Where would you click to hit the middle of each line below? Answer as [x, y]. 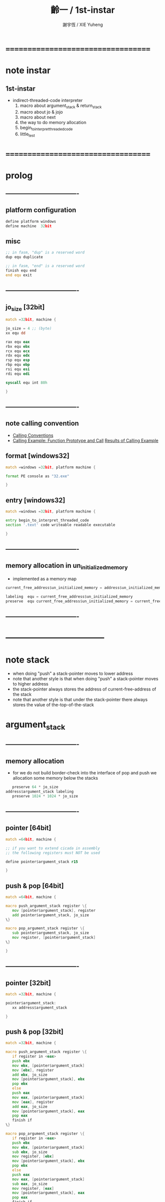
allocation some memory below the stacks [55, 778]
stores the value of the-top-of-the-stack [53, 705]
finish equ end [21, 271]
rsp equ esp [18, 360]
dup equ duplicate [24, 257]
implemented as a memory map [45, 579]
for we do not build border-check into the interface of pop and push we [85, 773]
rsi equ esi [18, 369]
